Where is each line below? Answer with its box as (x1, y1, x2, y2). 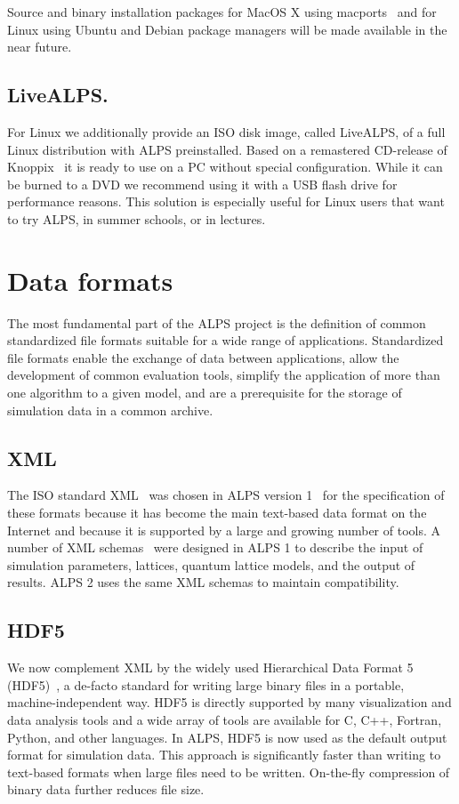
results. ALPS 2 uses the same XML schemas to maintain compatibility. (7, 573, 399, 591)
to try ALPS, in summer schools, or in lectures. (7, 209, 266, 228)
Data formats (7, 261, 173, 298)
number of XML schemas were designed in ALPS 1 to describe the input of (7, 538, 423, 557)
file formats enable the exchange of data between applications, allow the (7, 348, 399, 366)
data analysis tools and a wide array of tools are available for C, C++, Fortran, (7, 710, 442, 728)
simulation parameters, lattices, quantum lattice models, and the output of (7, 555, 415, 574)
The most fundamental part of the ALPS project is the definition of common (7, 313, 426, 332)
